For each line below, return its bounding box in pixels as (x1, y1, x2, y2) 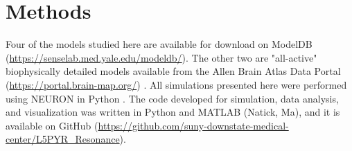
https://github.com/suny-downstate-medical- (98, 118, 289, 132)
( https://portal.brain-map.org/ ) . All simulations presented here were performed (6, 77, 347, 91)
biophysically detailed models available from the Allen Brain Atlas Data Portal (6, 64, 341, 78)
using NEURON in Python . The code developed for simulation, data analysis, (6, 91, 339, 105)
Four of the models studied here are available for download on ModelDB (6, 37, 313, 51)
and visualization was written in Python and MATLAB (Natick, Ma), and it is (6, 105, 340, 119)
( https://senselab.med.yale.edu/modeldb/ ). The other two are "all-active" (6, 50, 317, 64)
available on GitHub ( (6, 118, 98, 132)
